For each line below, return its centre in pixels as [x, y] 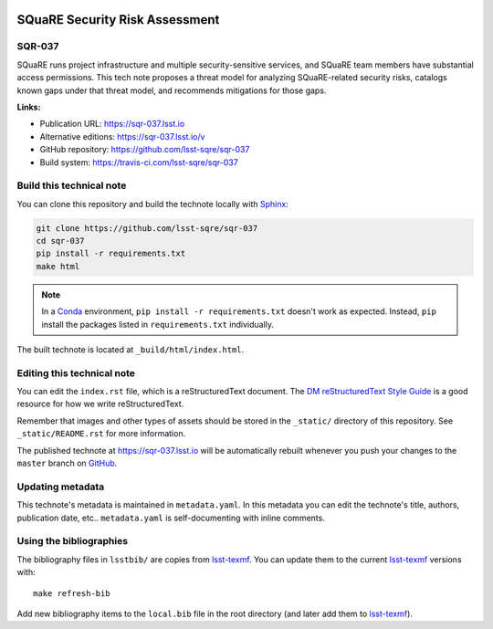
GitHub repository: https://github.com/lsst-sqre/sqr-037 [145, 150]
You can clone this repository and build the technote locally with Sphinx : [153, 204]
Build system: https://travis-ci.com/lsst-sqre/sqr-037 [139, 162]
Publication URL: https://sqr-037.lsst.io [112, 124]
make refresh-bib [72, 593]
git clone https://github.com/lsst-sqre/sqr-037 [147, 228]
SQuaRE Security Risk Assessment [118, 20]
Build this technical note [72, 185]
